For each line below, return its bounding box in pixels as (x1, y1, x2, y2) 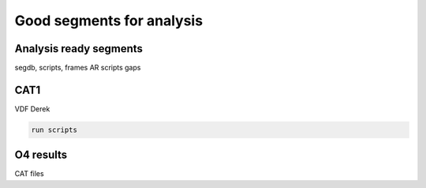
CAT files (14, 169, 44, 179)
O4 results (14, 149, 68, 162)
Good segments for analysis (14, 12, 204, 29)
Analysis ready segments (14, 42, 144, 55)
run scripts (31, 125, 78, 134)
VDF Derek (14, 103, 50, 114)
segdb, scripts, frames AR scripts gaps (14, 63, 141, 73)
